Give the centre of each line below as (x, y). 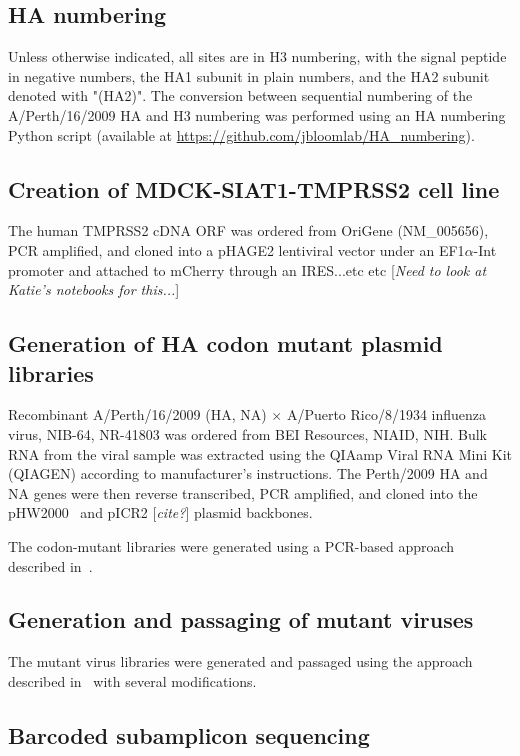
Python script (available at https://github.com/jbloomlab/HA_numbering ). (241, 134)
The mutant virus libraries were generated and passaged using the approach (240, 661)
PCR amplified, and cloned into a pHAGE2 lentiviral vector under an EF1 (236, 249)
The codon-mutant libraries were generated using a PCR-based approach (231, 545)
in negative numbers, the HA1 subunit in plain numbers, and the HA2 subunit (249, 75)
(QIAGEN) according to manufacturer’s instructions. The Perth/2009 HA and (248, 473)
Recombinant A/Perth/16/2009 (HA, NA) (137, 414)
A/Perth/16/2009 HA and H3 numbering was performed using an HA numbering (257, 114)
